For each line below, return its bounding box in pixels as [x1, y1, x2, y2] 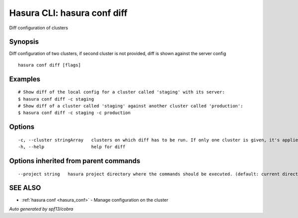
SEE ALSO [9, 184, 41, 192]
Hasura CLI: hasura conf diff [9, 7, 128, 18]
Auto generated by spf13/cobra [9, 206, 74, 212]
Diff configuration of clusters [9, 25, 68, 31]
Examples [9, 75, 41, 83]
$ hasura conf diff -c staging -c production [18, 110, 131, 116]
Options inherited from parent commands [9, 157, 141, 165]
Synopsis [9, 38, 39, 46]
